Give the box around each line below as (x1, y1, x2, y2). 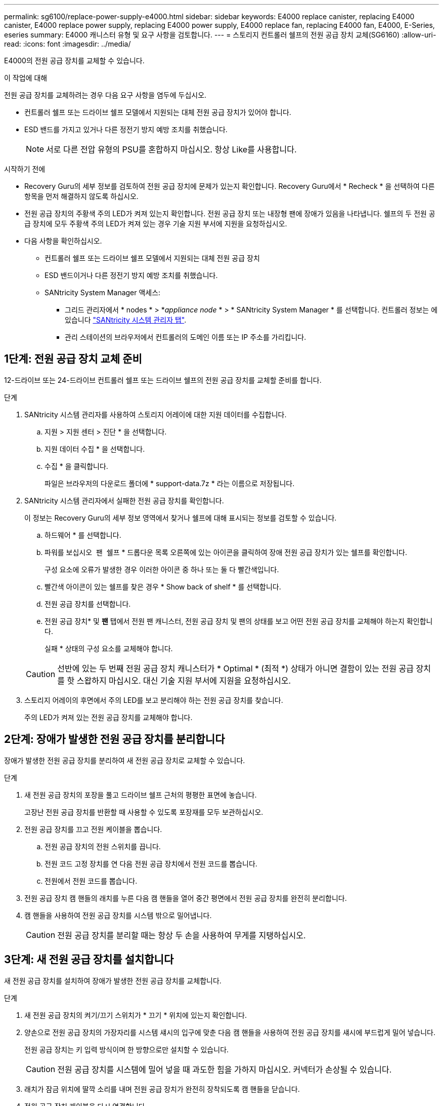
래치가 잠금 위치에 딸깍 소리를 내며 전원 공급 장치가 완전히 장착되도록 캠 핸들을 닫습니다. (24, 1084, 300, 1093)
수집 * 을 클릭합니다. (45, 461, 108, 470)
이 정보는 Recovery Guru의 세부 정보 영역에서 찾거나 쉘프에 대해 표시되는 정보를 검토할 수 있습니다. (24, 513, 337, 522)
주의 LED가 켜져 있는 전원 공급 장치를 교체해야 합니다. (24, 713, 193, 722)
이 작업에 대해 (4, 73, 48, 82)
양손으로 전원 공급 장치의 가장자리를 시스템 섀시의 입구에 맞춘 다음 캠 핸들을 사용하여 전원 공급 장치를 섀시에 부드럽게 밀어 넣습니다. (24, 1028, 436, 1037)
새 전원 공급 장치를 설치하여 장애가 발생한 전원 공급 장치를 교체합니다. (4, 976, 221, 985)
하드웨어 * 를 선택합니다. (45, 530, 121, 539)
